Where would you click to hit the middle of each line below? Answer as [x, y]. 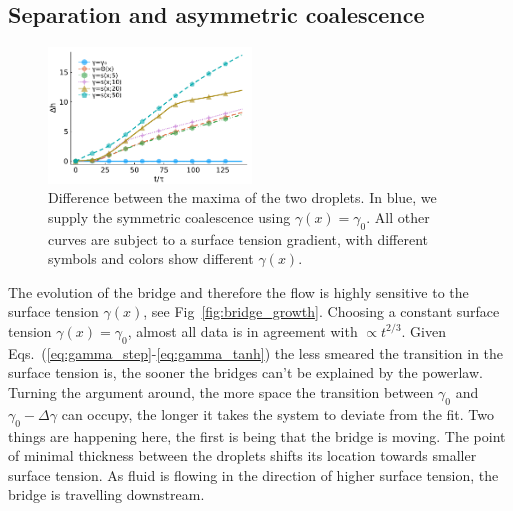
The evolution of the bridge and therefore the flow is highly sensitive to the [238, 291]
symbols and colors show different [151, 258]
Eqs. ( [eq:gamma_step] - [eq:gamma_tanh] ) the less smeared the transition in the [256, 352]
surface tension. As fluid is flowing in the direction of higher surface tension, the [253, 474]
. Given [423, 330]
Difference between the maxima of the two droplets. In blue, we [242, 197]
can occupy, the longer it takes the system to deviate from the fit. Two [277, 413]
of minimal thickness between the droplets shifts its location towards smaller [242, 455]
